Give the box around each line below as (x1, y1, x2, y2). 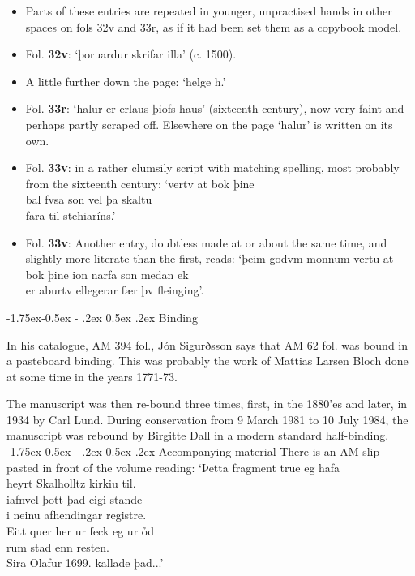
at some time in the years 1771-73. (6, 368, 178, 385)
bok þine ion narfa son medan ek (25, 265, 189, 282)
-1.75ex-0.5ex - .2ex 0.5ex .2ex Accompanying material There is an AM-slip (6, 443, 380, 460)
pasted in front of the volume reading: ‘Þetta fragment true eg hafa (6, 458, 340, 475)
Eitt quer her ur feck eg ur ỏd (6, 522, 154, 539)
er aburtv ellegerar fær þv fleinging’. (25, 282, 204, 299)
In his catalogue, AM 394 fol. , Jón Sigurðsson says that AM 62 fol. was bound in (6, 336, 409, 353)
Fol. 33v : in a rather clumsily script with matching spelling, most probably (25, 159, 400, 176)
